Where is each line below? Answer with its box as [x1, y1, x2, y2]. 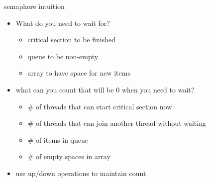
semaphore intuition [4, 1, 65, 11]
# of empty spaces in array [27, 151, 110, 162]
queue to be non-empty [27, 51, 99, 61]
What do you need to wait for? [15, 17, 110, 28]
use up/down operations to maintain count [15, 168, 146, 178]
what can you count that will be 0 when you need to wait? [15, 84, 195, 94]
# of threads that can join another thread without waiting [27, 118, 206, 128]
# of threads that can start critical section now [27, 101, 172, 111]
